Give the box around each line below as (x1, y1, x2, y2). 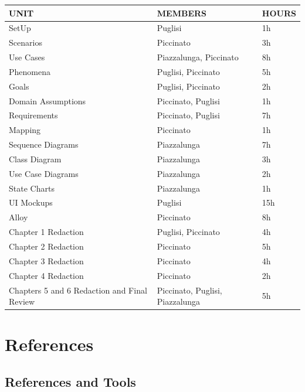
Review (9, 295, 35, 308)
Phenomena (9, 65, 50, 77)
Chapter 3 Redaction (9, 254, 84, 267)
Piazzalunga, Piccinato (157, 51, 239, 63)
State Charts (9, 182, 55, 194)
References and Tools (5, 372, 136, 390)
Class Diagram (9, 152, 62, 165)
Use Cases (9, 51, 45, 63)
